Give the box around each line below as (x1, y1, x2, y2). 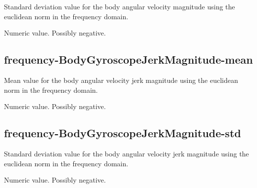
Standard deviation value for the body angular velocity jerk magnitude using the (4, 148, 249, 158)
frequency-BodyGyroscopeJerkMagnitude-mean (4, 52, 253, 67)
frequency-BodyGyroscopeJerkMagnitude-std (4, 125, 241, 141)
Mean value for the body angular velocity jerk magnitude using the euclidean (4, 75, 238, 85)
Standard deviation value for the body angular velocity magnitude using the (4, 1, 235, 11)
